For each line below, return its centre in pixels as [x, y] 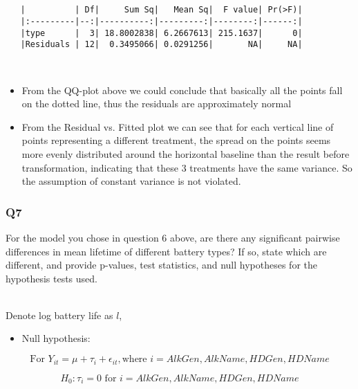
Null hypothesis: [56, 338]
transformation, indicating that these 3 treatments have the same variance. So [187, 167]
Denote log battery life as [59, 315]
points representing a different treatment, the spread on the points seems [176, 140]
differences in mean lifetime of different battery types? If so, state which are [166, 251]
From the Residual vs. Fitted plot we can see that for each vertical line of [178, 126]
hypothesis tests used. [51, 278]
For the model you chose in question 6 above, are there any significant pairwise [173, 237]
